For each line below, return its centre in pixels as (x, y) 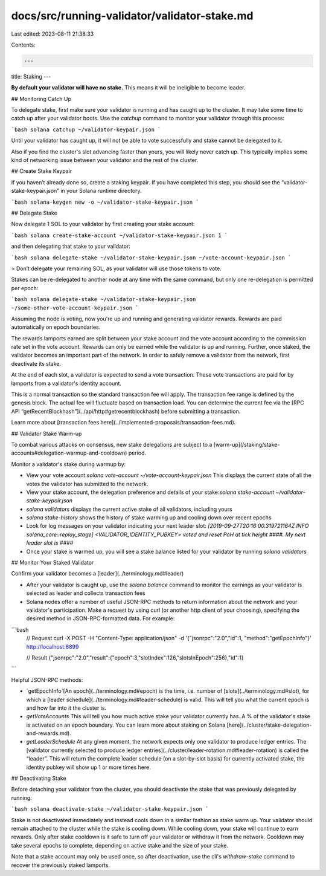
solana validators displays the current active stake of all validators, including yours (129, 509)
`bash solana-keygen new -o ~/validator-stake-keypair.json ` (105, 202)
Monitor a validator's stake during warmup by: (69, 464)
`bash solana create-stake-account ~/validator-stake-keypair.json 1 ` (120, 235)
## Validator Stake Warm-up (46, 433)
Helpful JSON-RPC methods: (47, 680)
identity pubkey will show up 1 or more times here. (88, 767)
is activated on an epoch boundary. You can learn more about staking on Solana (126, 725)
